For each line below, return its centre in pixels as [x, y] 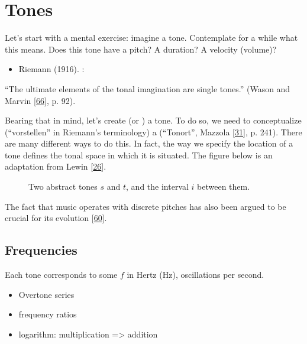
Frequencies [41, 250]
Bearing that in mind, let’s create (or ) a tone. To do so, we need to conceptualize [153, 120]
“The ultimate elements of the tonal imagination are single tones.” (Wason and [148, 88]
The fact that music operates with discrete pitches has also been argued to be [146, 206]
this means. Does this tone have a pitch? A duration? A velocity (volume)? [141, 49]
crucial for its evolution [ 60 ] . [56, 218]
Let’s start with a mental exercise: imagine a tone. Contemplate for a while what [151, 38]
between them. [224, 186]
